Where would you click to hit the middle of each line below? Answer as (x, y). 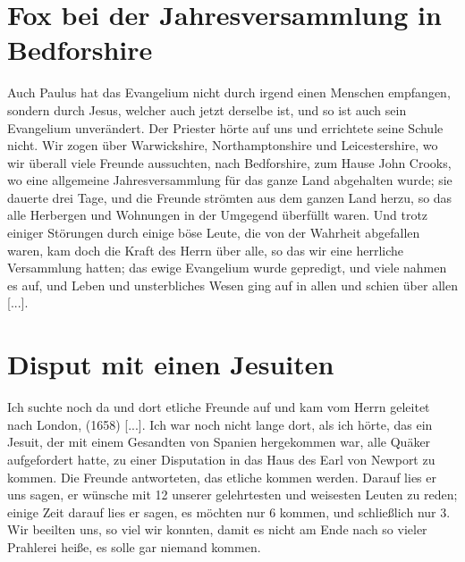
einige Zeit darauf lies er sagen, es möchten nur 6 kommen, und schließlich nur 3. (229, 512)
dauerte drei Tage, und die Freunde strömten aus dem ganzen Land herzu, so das (230, 197)
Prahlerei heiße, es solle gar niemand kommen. (134, 546)
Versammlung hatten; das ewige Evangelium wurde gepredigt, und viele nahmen (227, 268)
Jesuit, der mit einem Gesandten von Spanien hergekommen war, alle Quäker (219, 442)
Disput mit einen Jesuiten (171, 364)
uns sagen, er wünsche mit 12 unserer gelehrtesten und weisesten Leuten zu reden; (232, 495)
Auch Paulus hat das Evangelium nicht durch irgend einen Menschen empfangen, (229, 92)
